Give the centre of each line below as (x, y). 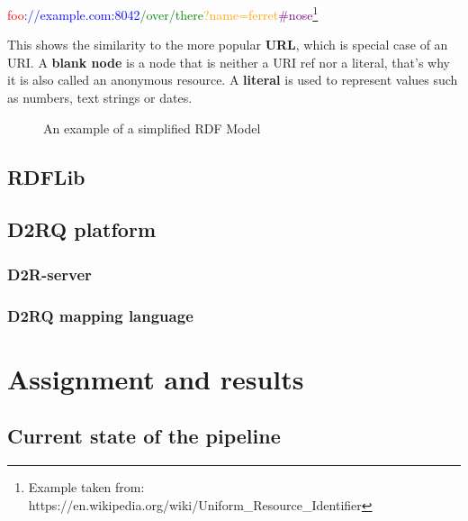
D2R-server (49, 274)
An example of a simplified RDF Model (152, 128)
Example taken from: (86, 487)
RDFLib (46, 176)
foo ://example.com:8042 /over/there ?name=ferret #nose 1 (163, 13)
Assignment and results (156, 378)
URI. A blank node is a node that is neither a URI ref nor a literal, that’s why (229, 62)
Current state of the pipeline (144, 436)
